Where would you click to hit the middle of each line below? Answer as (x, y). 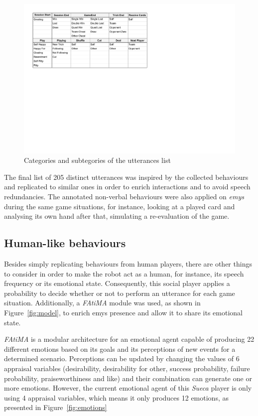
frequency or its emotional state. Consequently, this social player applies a (117, 283)
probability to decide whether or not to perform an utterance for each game (120, 293)
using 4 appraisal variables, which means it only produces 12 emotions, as (116, 397)
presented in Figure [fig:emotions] (56, 407)
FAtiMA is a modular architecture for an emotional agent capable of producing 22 (129, 339)
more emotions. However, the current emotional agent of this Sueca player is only (128, 388)
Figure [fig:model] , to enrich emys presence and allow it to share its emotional (123, 312)
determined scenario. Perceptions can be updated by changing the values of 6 (122, 358)
